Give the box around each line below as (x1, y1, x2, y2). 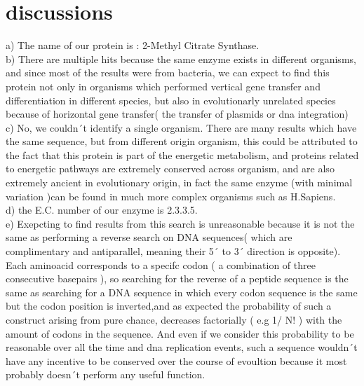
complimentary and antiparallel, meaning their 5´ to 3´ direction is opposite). (6, 244, 341, 259)
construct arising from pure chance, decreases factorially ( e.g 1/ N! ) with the (6, 312, 342, 326)
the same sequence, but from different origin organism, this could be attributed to (6, 134, 358, 149)
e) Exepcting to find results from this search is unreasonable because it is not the (6, 216, 355, 230)
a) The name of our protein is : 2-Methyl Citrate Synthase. (6, 38, 259, 53)
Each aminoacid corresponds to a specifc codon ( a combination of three (6, 257, 316, 272)
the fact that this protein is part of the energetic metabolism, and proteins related (6, 147, 359, 162)
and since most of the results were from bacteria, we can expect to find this (6, 65, 330, 80)
